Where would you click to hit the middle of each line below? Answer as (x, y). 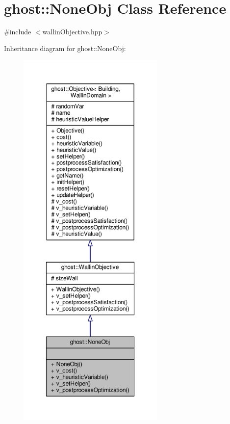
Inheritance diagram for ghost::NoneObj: (65, 48)
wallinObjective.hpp (72, 32)
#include (18, 32)
